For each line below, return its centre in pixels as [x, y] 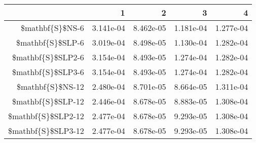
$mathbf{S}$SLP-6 [50, 42]
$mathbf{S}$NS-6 [52, 28]
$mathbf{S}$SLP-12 [48, 101]
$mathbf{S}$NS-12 [50, 86]
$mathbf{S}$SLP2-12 [46, 116]
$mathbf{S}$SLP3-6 [48, 72]
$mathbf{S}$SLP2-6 [48, 57]
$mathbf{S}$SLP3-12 [46, 131]
